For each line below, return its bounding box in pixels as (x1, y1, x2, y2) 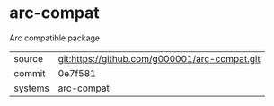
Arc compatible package (9, 32, 101, 43)
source (13, 52, 43, 65)
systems (13, 82, 49, 94)
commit (13, 66, 46, 79)
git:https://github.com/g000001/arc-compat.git (57, 52, 261, 65)
